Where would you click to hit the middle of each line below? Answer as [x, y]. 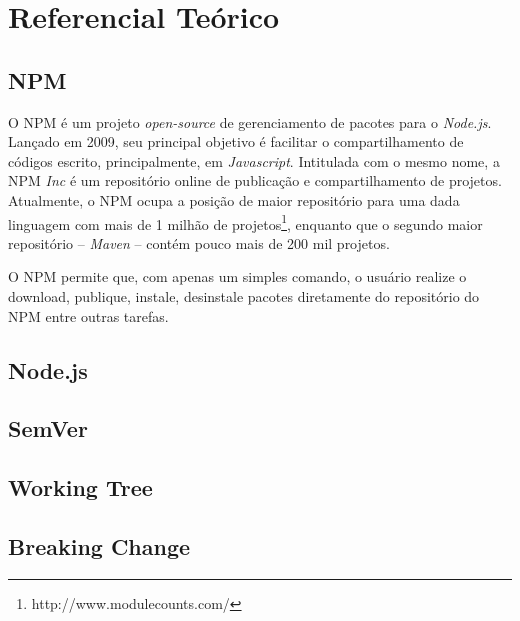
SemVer [48, 428]
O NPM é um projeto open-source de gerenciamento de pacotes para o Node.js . [250, 121]
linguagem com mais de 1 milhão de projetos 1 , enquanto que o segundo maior [245, 222]
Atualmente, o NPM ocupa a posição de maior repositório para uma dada [234, 199]
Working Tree [80, 487]
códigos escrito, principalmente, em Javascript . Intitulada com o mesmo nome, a [254, 160]
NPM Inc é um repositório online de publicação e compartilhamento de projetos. [255, 180]
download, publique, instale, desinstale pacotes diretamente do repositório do [244, 295]
